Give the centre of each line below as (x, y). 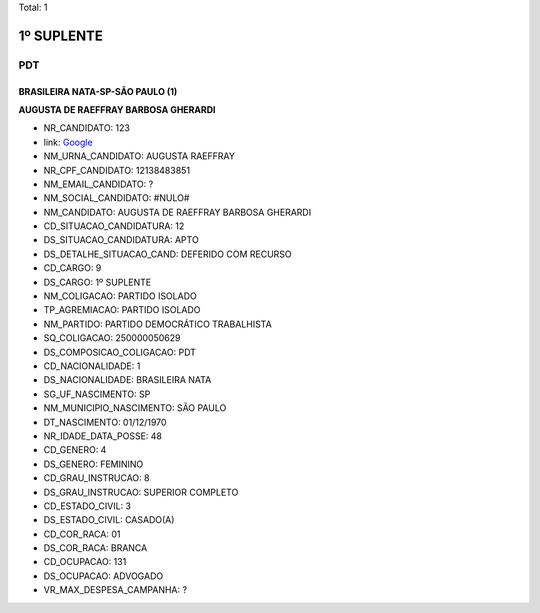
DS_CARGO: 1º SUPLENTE (97, 282)
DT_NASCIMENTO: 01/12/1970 (105, 422)
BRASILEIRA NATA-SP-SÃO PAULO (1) (98, 91)
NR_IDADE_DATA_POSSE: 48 (102, 436)
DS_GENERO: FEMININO (93, 464)
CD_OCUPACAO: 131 (85, 562)
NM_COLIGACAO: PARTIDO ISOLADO (120, 296)
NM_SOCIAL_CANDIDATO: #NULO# (116, 198)
